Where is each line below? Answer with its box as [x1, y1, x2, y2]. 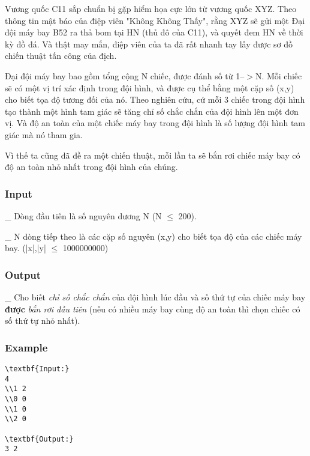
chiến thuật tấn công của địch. [5, 49, 117, 62]
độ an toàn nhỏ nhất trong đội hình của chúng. [5, 160, 178, 173]
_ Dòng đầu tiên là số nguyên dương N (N [5, 209, 162, 222]
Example [5, 339, 48, 354]
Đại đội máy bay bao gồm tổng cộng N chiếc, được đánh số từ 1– [5, 69, 245, 82]
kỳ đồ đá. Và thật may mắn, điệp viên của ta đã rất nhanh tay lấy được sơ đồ [5, 37, 293, 50]
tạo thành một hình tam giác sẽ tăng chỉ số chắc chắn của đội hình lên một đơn [5, 105, 299, 117]
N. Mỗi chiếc [255, 69, 302, 82]
